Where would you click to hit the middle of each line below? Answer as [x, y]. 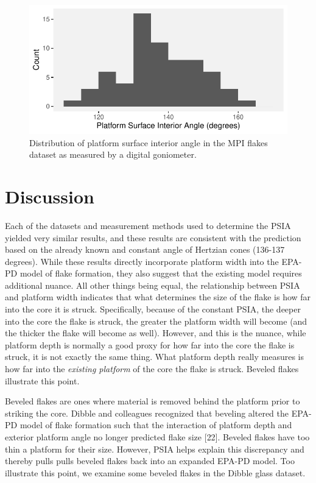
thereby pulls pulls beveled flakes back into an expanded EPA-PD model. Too [150, 461]
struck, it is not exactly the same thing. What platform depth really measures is [154, 357]
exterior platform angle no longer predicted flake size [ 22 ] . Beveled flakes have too [157, 437]
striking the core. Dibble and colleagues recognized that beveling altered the [147, 413]
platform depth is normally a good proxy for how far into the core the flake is [150, 344]
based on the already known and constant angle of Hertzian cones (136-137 [145, 249]
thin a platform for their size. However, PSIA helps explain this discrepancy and [155, 449]
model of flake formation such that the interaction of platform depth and [156, 425]
